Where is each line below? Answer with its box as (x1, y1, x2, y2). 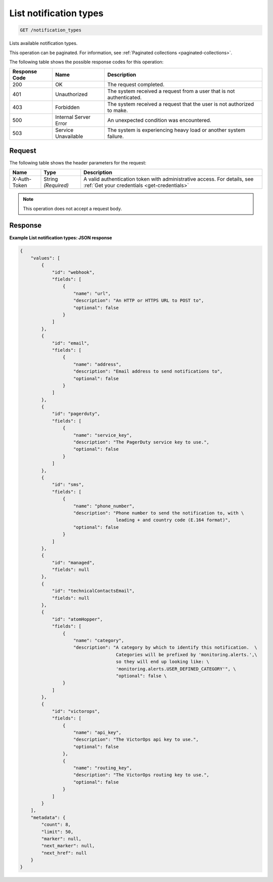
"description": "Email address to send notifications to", (73, 368, 223, 374)
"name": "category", (73, 638, 124, 643)
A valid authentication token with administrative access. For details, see (83, 176, 254, 183)
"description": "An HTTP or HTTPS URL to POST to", (73, 298, 204, 304)
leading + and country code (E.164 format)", (116, 517, 231, 523)
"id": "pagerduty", (52, 411, 101, 417)
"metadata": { (30, 815, 66, 820)
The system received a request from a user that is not (107, 88, 235, 95)
